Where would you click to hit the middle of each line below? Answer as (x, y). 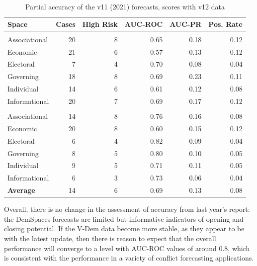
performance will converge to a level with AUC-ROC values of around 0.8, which (127, 248)
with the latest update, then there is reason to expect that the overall (110, 238)
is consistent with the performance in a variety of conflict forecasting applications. (129, 258)
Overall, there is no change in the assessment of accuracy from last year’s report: (127, 209)
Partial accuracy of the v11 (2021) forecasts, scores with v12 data (125, 6)
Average (21, 190)
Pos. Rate (225, 24)
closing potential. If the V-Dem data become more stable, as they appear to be (124, 228)
